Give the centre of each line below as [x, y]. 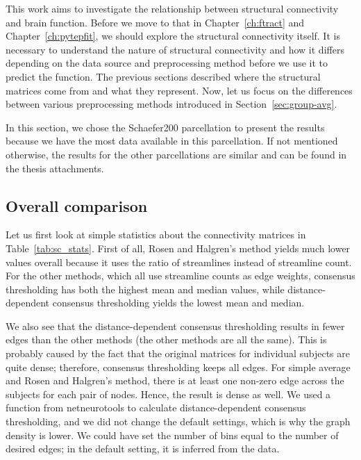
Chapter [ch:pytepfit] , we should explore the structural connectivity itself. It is [173, 36]
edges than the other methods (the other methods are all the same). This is [166, 339]
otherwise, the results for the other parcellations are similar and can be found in [176, 154]
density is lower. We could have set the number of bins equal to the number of [172, 435]
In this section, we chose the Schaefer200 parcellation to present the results [165, 127]
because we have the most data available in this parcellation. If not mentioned [172, 141]
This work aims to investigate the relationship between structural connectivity [172, 8]
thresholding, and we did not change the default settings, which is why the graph [178, 421]
